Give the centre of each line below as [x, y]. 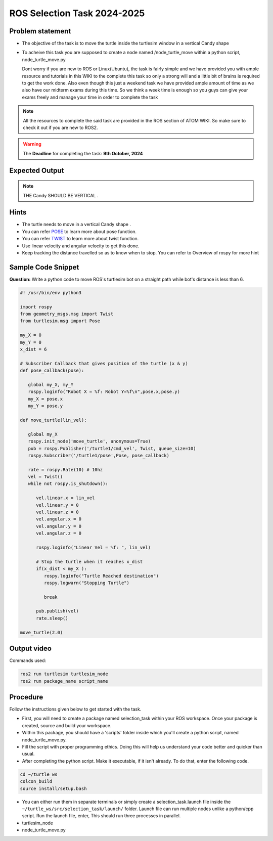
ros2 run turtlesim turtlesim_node [64, 674]
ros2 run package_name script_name [64, 681]
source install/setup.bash [53, 788]
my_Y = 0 [31, 342]
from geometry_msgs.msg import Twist [67, 314]
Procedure [26, 697]
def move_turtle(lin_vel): [53, 420]
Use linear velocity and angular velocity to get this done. [81, 246]
